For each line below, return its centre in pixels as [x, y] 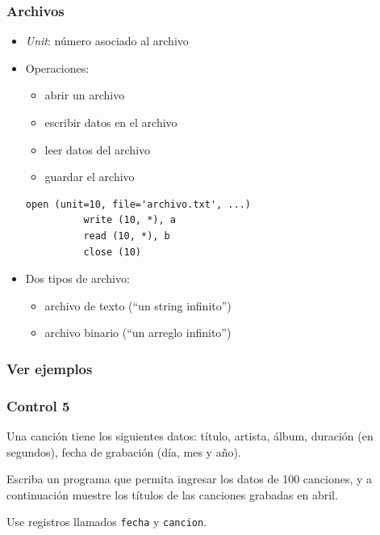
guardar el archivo [90, 177]
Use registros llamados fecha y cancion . [107, 522]
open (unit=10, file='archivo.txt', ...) [138, 204]
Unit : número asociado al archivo [107, 41]
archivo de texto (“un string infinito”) [138, 305]
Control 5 [38, 405]
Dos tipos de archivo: [77, 278]
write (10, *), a [129, 220]
